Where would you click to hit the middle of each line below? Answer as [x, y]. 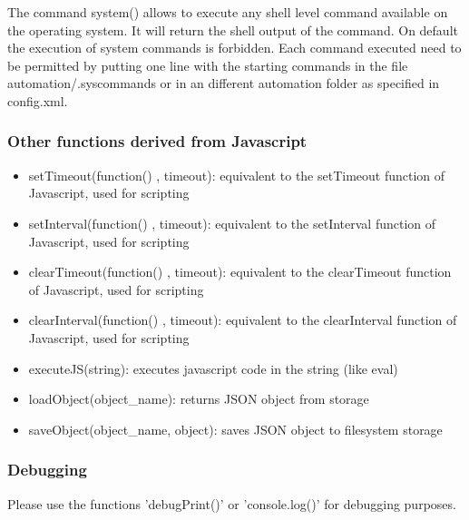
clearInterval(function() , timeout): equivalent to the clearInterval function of [243, 320]
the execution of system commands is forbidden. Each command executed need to [234, 48]
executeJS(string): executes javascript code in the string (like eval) [213, 368]
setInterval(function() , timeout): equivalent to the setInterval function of [232, 223]
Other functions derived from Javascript [157, 141]
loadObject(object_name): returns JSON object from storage [199, 399]
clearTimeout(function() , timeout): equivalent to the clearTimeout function [240, 272]
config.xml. [38, 100]
